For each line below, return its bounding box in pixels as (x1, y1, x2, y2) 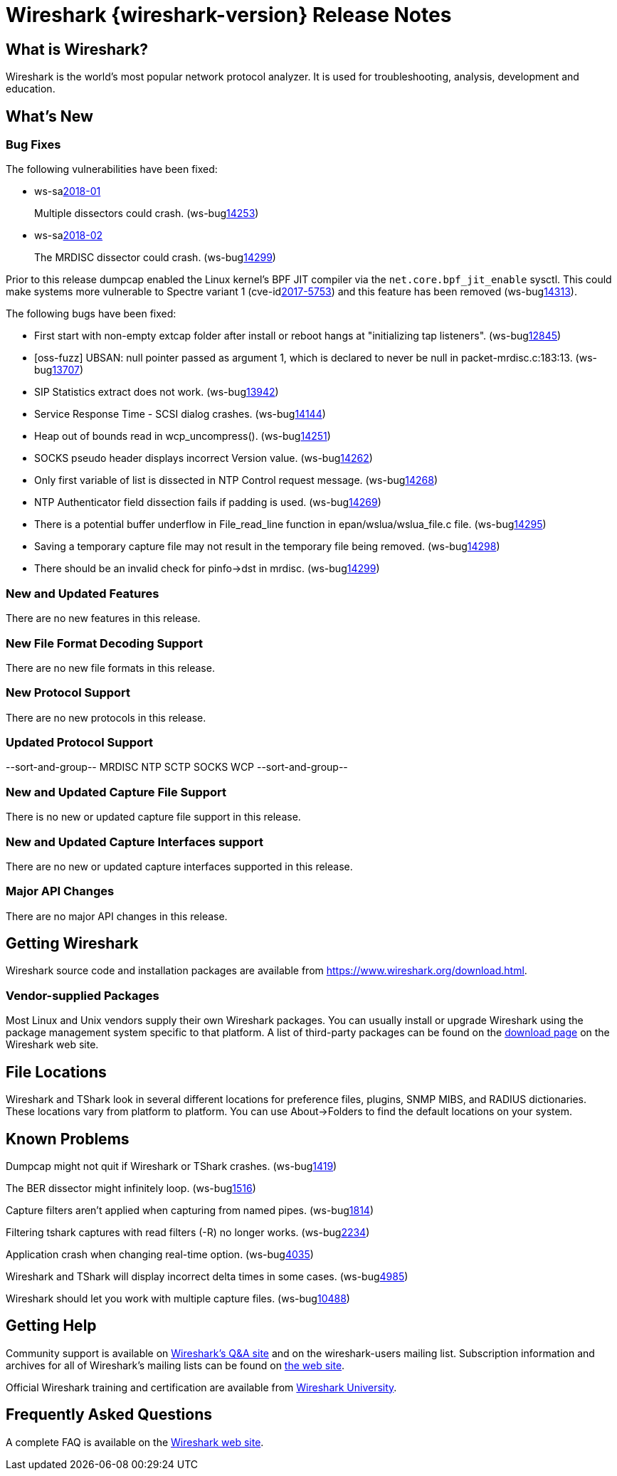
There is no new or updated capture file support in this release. (6, 811, 301, 823)
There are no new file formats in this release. (6, 661, 215, 674)
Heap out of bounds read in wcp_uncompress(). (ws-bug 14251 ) (34, 430, 331, 443)
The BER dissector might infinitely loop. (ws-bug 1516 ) (6, 1181, 256, 1194)
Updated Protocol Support (6, 735, 154, 750)
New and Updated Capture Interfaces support (6, 834, 263, 849)
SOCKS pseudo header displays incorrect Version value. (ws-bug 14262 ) (34, 452, 373, 465)
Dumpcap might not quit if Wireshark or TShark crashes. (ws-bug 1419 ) (6, 1159, 337, 1172)
